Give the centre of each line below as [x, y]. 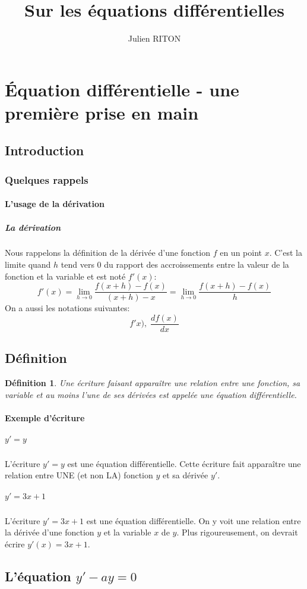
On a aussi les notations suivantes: [67, 308]
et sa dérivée [185, 475]
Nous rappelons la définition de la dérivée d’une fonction [107, 253]
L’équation [38, 576]
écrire [15, 543]
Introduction [45, 150]
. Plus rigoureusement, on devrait [237, 532]
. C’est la [286, 253]
